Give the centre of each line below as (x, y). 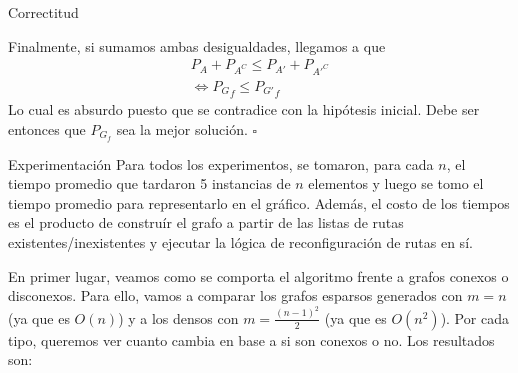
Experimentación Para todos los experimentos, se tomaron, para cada (221, 163)
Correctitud (43, 12)
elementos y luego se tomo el (396, 183)
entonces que (47, 128)
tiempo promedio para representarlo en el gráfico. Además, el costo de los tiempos (259, 202)
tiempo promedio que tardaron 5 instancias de (149, 183)
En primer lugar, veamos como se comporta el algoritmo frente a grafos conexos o (258, 275)
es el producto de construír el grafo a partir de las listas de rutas (206, 222)
